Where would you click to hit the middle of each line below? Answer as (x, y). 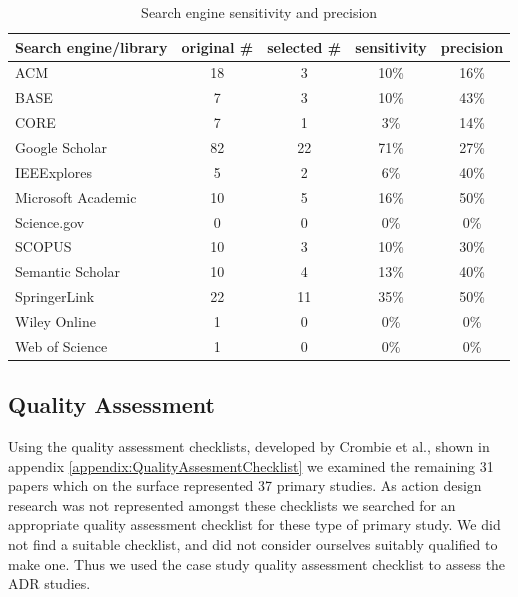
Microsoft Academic (76, 196)
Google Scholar (61, 146)
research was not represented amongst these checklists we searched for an (232, 504)
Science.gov (50, 221)
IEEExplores (53, 171)
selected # (304, 46)
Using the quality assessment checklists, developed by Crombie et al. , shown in (249, 446)
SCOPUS (43, 246)
